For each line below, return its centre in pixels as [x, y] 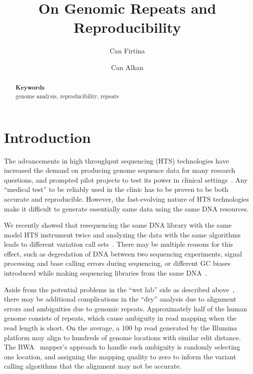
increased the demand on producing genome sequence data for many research [120, 170]
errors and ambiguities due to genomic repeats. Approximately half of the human [126, 308]
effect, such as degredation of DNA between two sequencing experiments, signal [123, 253]
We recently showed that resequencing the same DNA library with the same [118, 225]
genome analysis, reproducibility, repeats [67, 96]
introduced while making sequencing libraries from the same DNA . [106, 273]
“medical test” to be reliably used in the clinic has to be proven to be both [116, 189]
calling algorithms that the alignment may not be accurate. [93, 366]
